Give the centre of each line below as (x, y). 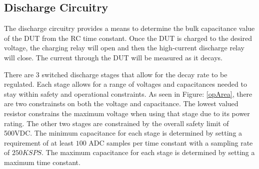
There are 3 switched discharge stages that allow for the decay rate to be (116, 74)
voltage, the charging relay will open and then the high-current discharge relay (124, 48)
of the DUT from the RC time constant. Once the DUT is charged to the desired (128, 38)
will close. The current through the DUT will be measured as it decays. (113, 57)
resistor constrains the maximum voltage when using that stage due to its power (127, 113)
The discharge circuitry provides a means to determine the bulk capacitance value (129, 28)
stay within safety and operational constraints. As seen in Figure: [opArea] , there (128, 93)
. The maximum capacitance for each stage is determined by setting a (148, 152)
